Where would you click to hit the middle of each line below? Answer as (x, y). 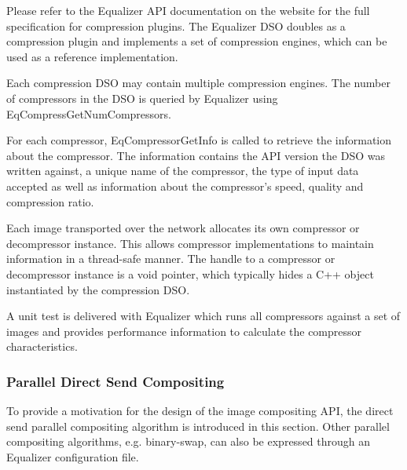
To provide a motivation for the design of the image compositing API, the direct (200, 411)
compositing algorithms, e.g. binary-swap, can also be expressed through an (189, 441)
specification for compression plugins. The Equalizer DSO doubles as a (176, 26)
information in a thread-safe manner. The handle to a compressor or (171, 259)
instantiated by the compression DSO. (98, 289)
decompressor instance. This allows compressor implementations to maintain (190, 243)
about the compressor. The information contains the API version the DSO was (196, 155)
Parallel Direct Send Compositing (115, 381)
